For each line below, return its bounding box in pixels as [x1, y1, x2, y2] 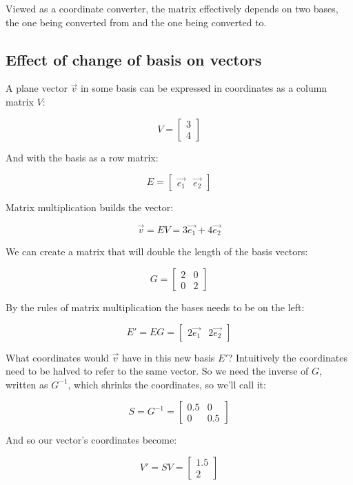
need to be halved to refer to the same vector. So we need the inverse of [6, 364, 309, 378]
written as [6, 377, 48, 391]
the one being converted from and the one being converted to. [6, 14, 267, 29]
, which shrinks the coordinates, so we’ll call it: [68, 377, 266, 391]
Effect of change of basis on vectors [6, 48, 262, 70]
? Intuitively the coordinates [228, 350, 347, 364]
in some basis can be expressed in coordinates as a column [80, 81, 327, 95]
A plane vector [6, 81, 68, 95]
